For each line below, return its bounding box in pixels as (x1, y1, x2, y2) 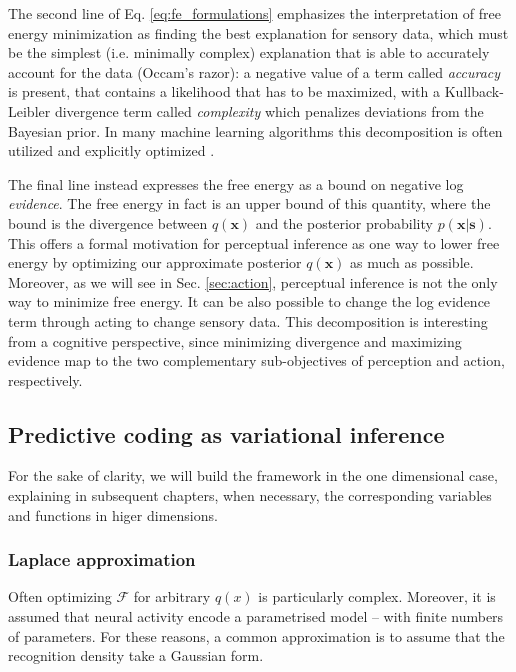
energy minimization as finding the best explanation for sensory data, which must (8, 22, 509, 43)
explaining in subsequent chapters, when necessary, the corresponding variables (8, 485, 492, 506)
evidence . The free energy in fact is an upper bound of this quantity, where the (8, 193, 491, 214)
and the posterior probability (255, 212, 433, 233)
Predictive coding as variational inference (8, 418, 445, 449)
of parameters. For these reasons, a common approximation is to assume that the (8, 625, 505, 646)
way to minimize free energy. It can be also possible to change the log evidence (8, 291, 491, 312)
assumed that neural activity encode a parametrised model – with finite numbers (8, 606, 504, 627)
